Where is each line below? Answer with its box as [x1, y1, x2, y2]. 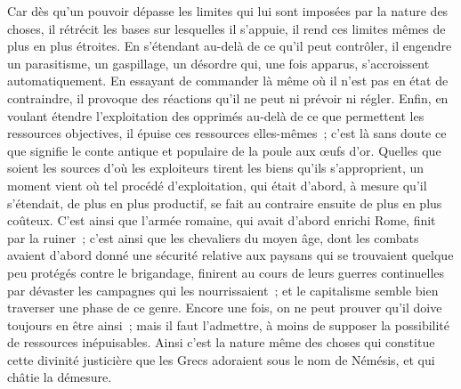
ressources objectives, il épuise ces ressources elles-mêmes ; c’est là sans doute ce [7, 124, 447, 142]
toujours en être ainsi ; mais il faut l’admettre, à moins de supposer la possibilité [7, 315, 449, 334]
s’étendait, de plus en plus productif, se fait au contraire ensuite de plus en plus [7, 193, 442, 212]
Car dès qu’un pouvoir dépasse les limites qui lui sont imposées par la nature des [7, 2, 449, 20]
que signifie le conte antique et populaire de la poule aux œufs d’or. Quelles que [7, 141, 441, 159]
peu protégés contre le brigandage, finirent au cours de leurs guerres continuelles [7, 263, 445, 281]
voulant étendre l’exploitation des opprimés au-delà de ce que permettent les [7, 106, 425, 125]
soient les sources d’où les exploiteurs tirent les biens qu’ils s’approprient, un [7, 158, 425, 177]
